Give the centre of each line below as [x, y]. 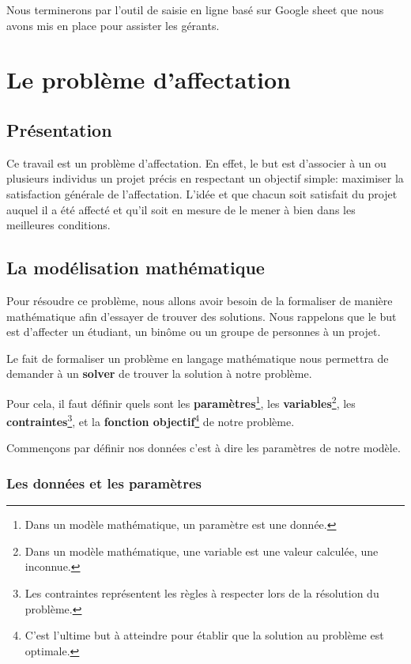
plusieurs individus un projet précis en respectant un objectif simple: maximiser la [205, 178]
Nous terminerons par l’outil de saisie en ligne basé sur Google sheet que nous [195, 9]
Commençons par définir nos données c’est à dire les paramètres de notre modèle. [204, 448]
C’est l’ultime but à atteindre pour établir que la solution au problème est [204, 635]
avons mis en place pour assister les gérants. [113, 25]
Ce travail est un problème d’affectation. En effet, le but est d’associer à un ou [196, 162]
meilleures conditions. [58, 225]
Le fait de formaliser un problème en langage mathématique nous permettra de [198, 358]
